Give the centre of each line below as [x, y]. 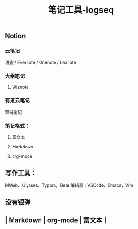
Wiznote [20, 87]
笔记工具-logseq [81, 10]
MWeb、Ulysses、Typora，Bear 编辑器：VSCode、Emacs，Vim [69, 185]
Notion [15, 36]
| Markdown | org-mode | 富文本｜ [57, 220]
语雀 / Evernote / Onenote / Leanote [41, 62]
